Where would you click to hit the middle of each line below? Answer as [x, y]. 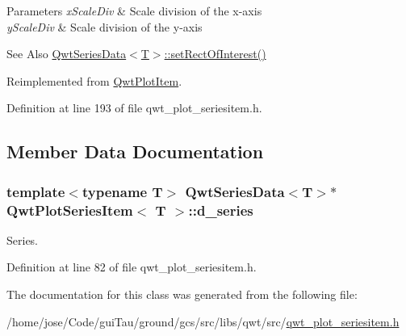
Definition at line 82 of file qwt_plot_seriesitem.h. [132, 267]
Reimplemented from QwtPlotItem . [94, 80]
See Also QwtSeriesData [67, 54]
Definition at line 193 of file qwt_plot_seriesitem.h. [134, 108]
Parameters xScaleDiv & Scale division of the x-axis [134, 10]
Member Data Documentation [135, 151]
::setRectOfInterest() [215, 54]
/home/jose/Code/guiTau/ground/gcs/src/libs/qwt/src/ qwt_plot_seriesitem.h [203, 321]
